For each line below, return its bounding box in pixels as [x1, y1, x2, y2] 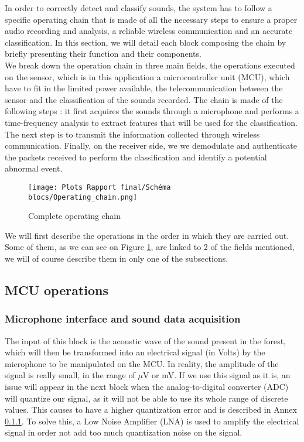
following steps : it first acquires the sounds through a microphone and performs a [5, 105, 299, 117]
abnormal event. [5, 162, 63, 174]
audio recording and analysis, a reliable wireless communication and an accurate [5, 25, 293, 37]
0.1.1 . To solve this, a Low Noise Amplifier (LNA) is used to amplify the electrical [5, 414, 299, 427]
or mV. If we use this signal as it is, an [152, 369, 291, 381]
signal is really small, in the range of [5, 369, 135, 381]
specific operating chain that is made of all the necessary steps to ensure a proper [5, 13, 298, 25]
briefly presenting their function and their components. [5, 47, 201, 60]
